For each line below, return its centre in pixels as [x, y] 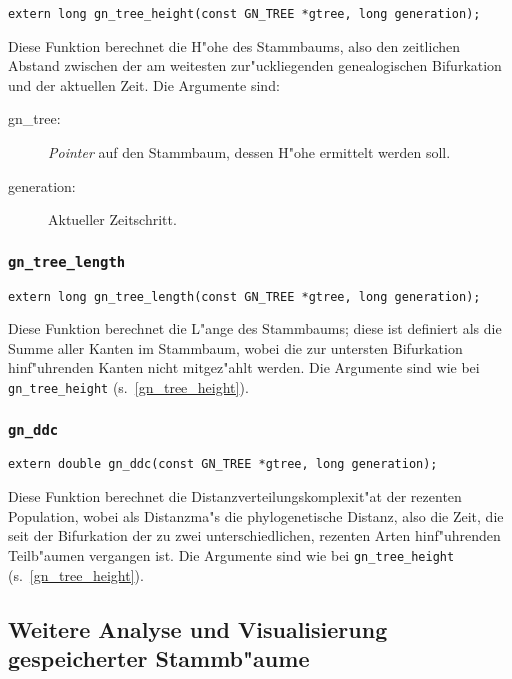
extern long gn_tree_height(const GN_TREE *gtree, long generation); [244, 14]
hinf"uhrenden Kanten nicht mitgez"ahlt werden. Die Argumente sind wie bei [244, 367]
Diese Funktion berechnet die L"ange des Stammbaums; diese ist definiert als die [255, 328]
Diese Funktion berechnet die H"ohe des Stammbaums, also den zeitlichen [234, 45]
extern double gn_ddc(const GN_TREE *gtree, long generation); [223, 464]
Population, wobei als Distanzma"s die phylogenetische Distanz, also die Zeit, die [256, 515]
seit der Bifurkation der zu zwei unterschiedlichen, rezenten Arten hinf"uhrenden [254, 535]
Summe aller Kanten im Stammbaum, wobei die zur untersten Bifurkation [235, 347]
